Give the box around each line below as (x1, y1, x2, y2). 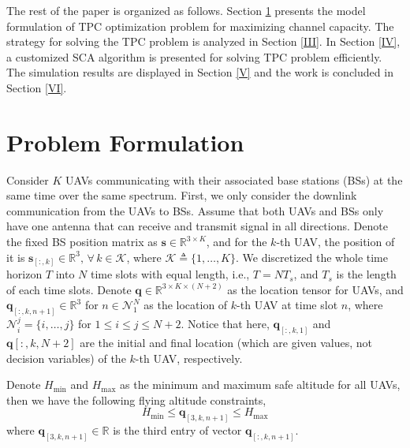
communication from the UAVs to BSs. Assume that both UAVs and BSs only (6, 202, 384, 218)
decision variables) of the (6, 349, 126, 366)
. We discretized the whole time (236, 248, 388, 265)
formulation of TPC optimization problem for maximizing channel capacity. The (6, 17, 394, 34)
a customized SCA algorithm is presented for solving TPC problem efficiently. (6, 48, 382, 65)
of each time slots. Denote (6, 281, 132, 297)
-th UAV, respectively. (135, 349, 243, 366)
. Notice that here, (181, 315, 270, 332)
